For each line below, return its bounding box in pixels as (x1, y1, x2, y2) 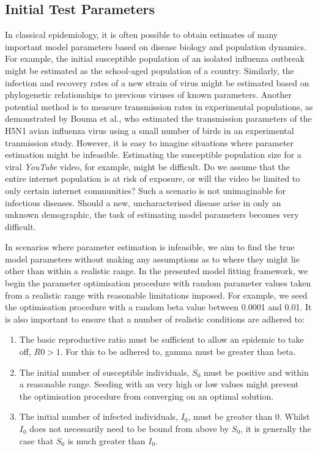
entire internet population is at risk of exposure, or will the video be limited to (5, 172, 300, 185)
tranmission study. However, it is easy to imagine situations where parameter (5, 136, 294, 149)
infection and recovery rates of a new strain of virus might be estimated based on (5, 76, 309, 89)
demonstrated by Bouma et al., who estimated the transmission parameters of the (5, 112, 312, 125)
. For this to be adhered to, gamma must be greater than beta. (60, 345, 296, 358)
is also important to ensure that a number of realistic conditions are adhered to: (5, 312, 305, 325)
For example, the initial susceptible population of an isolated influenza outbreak (5, 52, 305, 65)
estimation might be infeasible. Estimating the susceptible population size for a (5, 148, 301, 161)
